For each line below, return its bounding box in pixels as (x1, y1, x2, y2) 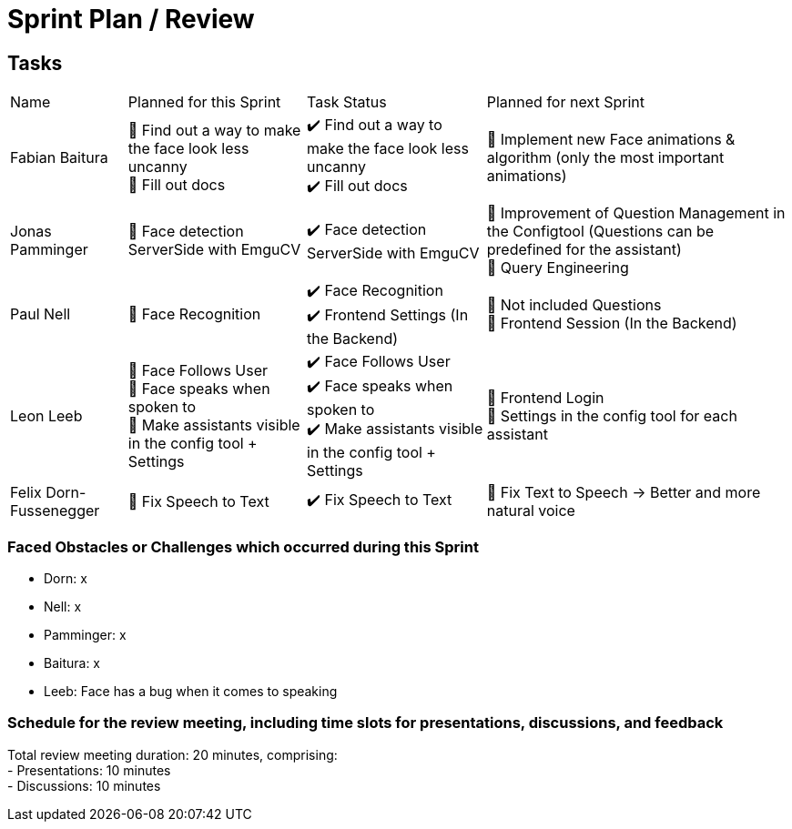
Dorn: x (44, 570, 87, 586)
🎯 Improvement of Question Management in (486, 204, 786, 223)
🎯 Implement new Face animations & (486, 130, 736, 149)
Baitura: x (44, 654, 101, 671)
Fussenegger (10, 501, 100, 521)
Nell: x (44, 598, 82, 614)
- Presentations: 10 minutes (7, 762, 171, 778)
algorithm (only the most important (486, 148, 725, 167)
